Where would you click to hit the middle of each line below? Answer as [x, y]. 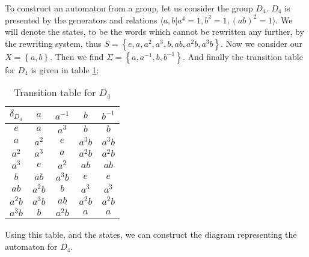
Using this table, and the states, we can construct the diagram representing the [151, 234]
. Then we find [77, 56]
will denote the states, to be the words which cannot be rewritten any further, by [154, 32]
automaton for [31, 246]
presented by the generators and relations [81, 20]
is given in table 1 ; [65, 69]
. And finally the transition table [243, 56]
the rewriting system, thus [53, 43]
